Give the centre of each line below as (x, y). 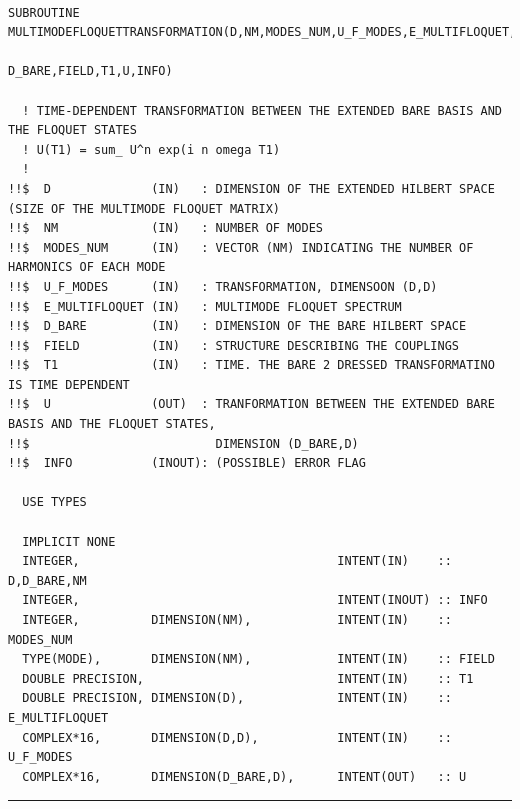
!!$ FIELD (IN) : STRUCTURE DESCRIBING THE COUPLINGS (234, 345)
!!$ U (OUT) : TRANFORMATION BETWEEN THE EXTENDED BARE (251, 404)
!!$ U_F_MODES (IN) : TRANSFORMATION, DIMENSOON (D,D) (223, 286)
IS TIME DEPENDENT (69, 384)
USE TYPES (54, 502)
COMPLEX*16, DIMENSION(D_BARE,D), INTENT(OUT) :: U (244, 776)
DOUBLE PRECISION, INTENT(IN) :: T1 (248, 678)
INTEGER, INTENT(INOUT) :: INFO (255, 600)
